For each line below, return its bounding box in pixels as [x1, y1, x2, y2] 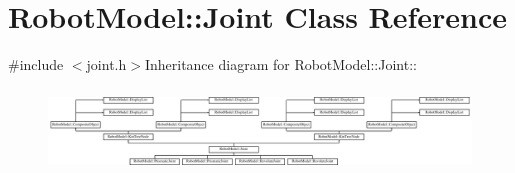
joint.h [86, 54, 127, 75]
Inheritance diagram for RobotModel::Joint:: [144, 54, 417, 75]
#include [8, 54, 64, 75]
